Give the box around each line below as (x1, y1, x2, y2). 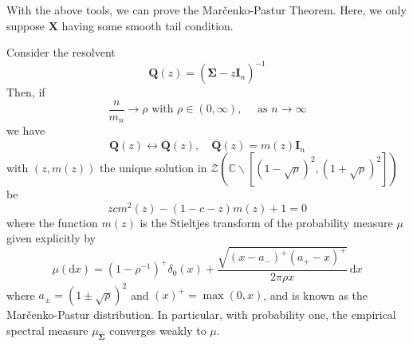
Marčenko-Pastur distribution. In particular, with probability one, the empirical (6, 306, 396, 323)
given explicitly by (6, 230, 96, 246)
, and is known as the (263, 286, 368, 303)
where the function (6, 214, 98, 230)
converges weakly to (109, 321, 206, 338)
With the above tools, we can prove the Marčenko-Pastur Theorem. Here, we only (6, 2, 407, 18)
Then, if (6, 84, 45, 100)
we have (6, 122, 45, 139)
